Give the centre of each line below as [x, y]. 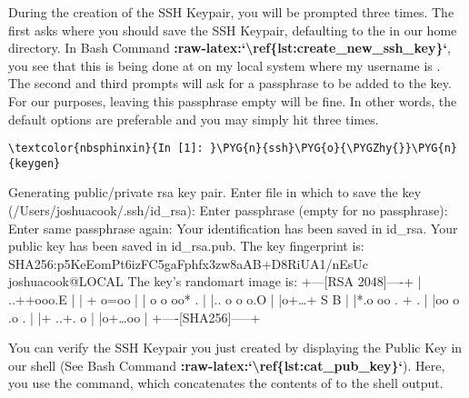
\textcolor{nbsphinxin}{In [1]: [106, 149]
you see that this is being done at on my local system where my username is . [225, 65]
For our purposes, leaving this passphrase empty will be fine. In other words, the [233, 100]
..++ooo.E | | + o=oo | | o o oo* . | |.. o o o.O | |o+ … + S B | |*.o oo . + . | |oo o [234, 299]
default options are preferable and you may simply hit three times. [194, 119]
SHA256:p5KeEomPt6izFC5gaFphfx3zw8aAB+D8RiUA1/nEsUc [189, 263]
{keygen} [35, 163]
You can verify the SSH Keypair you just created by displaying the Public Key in [235, 348]
